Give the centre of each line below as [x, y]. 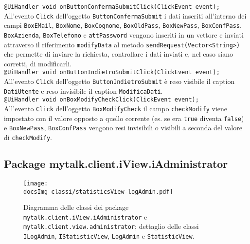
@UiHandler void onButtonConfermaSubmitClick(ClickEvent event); [112, 7]
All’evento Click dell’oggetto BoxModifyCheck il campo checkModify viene [116, 109]
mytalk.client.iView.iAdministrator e [85, 216]
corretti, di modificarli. [38, 63]
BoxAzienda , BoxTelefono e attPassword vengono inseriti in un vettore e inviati [124, 34]
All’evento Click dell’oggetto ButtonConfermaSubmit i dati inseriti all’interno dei [125, 15]
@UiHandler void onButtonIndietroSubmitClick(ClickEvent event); [112, 72]
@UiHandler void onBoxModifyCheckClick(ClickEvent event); [101, 100]
